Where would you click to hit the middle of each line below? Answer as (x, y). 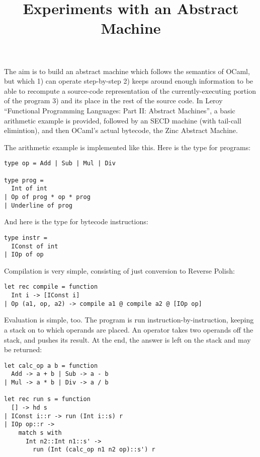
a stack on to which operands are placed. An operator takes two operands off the (129, 329)
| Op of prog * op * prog (47, 197)
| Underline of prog (38, 205)
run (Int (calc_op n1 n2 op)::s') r (94, 450)
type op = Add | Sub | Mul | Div (60, 164)
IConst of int (35, 246)
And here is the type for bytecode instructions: (76, 221)
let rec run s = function (47, 399)
